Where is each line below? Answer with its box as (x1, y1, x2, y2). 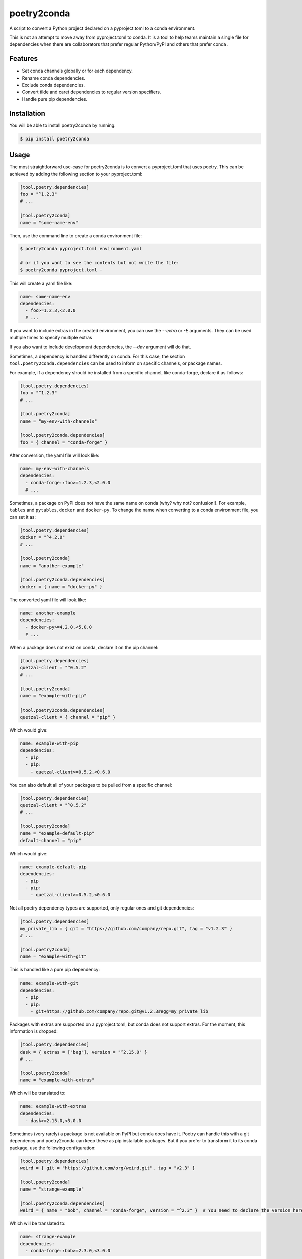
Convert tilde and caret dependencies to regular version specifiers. (22, 89, 161, 95)
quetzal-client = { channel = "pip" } (20, 714, 116, 720)
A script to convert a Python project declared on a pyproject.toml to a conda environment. (9, 25, 196, 31)
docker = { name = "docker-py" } (20, 584, 103, 589)
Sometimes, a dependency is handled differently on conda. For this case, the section (9, 353, 185, 359)
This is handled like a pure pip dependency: (9, 967, 100, 973)
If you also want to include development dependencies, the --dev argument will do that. (9, 344, 191, 350)
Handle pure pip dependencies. (22, 96, 88, 102)
